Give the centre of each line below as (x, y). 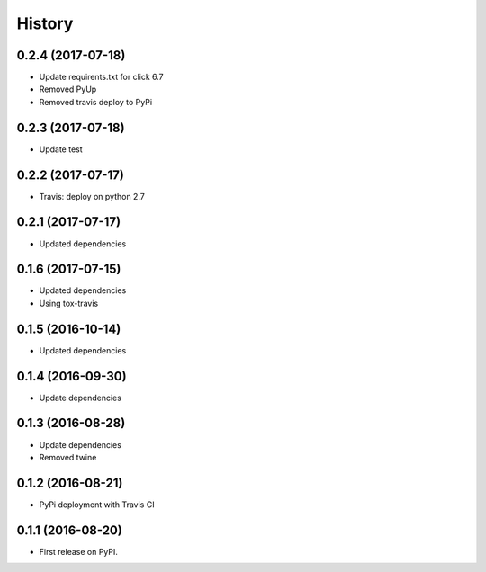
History (45, 23)
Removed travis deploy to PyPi (96, 102)
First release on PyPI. (79, 551)
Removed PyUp (68, 89)
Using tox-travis (69, 303)
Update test (61, 149)
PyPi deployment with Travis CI (97, 505)
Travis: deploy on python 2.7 (92, 196)
